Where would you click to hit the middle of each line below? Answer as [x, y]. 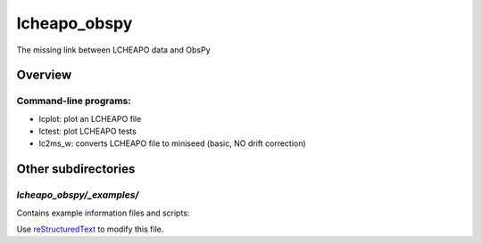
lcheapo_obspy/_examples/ [78, 195]
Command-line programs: [74, 101]
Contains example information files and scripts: [103, 213]
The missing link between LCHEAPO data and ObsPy [113, 50]
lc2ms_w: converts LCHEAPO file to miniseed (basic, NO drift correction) [173, 143]
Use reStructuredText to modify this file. [90, 229]
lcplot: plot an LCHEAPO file [90, 118]
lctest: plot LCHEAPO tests [88, 131]
